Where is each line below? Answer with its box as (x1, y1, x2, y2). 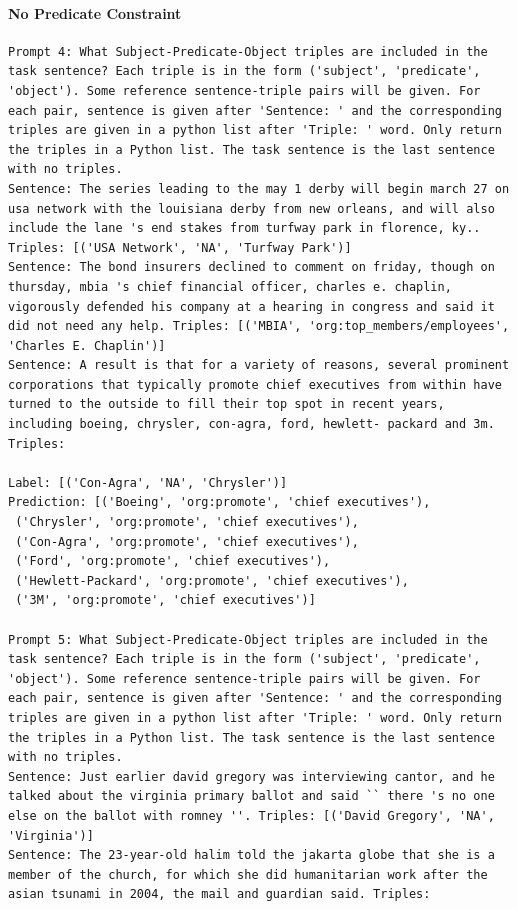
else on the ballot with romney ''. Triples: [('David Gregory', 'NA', (8, 808, 495, 823)
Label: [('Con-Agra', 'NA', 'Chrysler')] (8, 475, 288, 490)
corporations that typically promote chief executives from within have (8, 377, 502, 392)
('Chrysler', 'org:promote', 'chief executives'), (15, 515, 359, 530)
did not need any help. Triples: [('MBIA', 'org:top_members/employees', (8, 319, 510, 334)
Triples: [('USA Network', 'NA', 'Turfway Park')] (8, 240, 352, 255)
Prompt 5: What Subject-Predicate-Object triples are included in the (8, 632, 488, 647)
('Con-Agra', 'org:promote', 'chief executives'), (15, 534, 359, 549)
